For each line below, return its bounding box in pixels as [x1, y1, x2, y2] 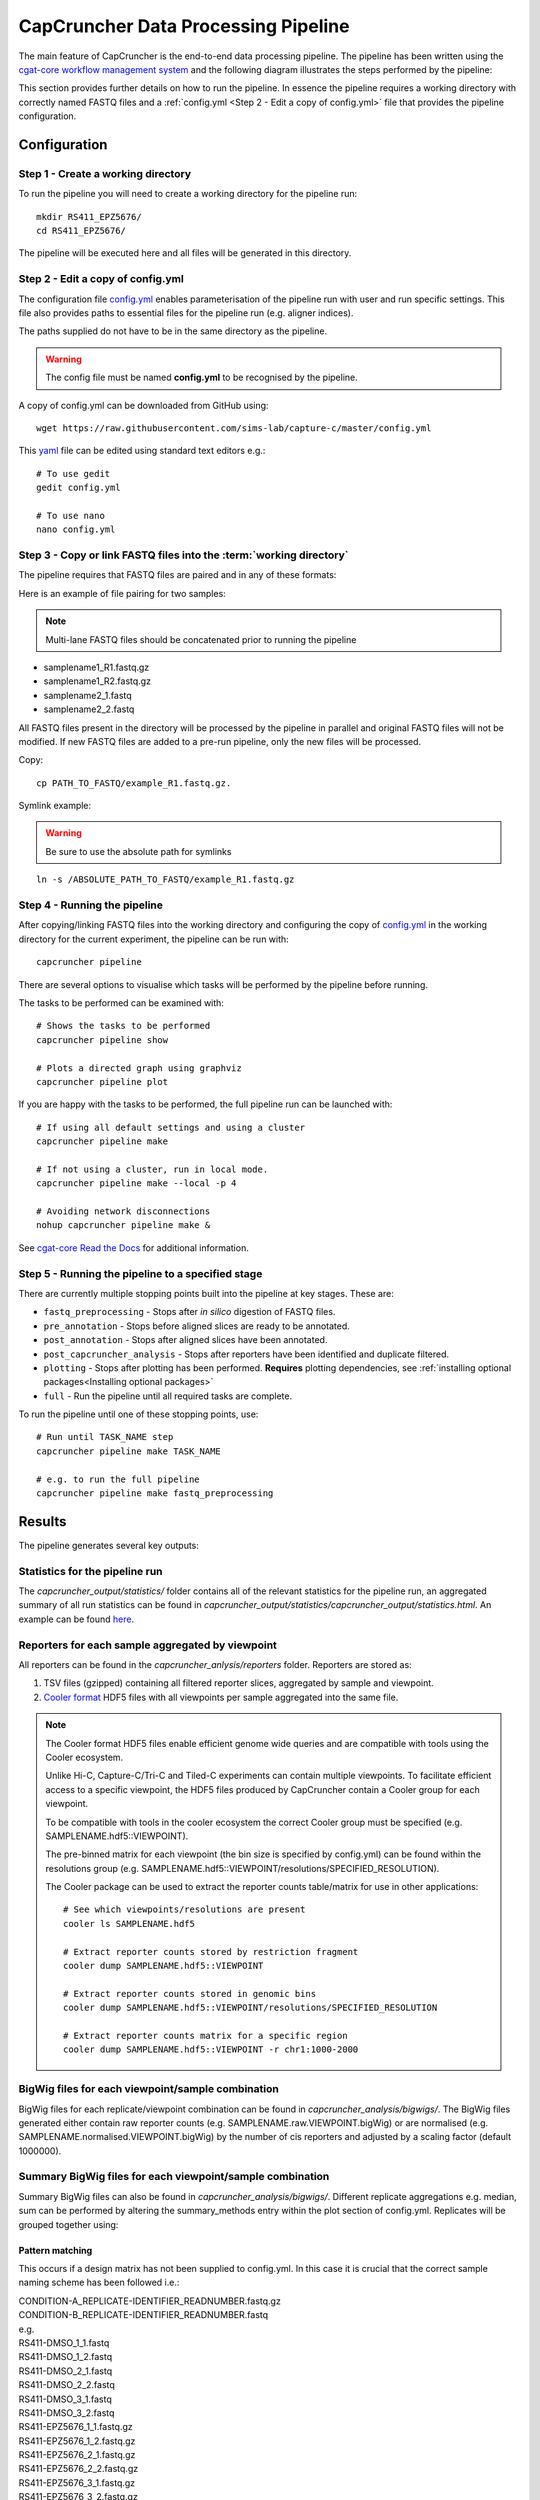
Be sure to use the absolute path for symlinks [45, 845, 232, 857]
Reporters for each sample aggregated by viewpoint [18, 1638, 277, 1652]
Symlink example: [18, 800, 92, 812]
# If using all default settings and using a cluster [36, 1121, 305, 1133]
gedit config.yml [36, 482, 121, 494]
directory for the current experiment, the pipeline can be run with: [18, 933, 289, 945]
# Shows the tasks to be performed [36, 1020, 211, 1032]
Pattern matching [18, 2244, 93, 2256]
